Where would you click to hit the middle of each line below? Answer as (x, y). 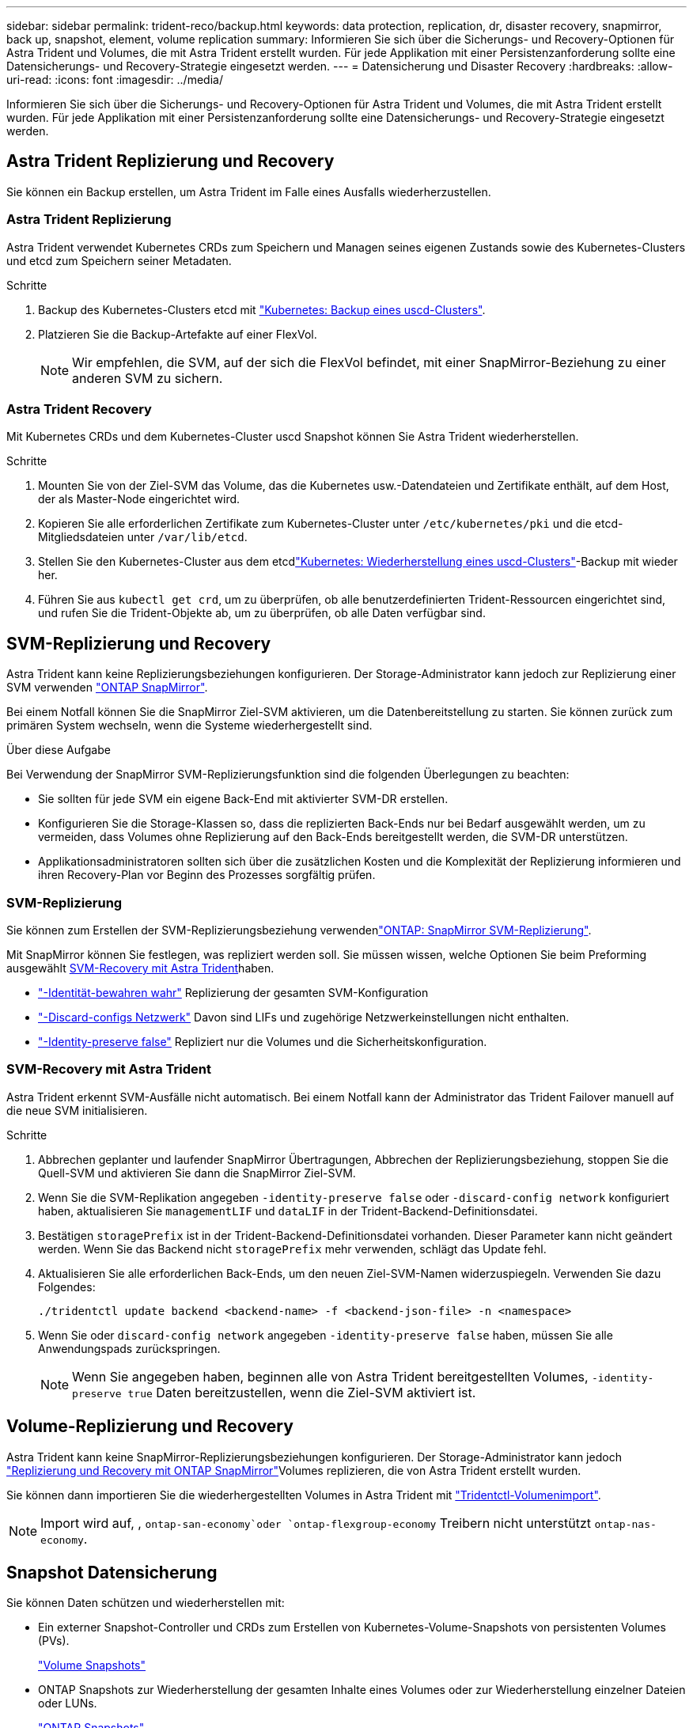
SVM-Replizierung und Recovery (139, 643)
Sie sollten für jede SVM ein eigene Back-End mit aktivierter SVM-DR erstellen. (243, 799)
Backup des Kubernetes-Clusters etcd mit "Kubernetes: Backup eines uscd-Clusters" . (262, 309)
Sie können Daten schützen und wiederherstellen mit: (146, 1603)
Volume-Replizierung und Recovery (150, 1427)
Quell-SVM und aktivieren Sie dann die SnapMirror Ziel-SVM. (197, 1173)
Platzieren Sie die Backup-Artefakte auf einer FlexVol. (178, 334)
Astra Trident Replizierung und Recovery (170, 161)
